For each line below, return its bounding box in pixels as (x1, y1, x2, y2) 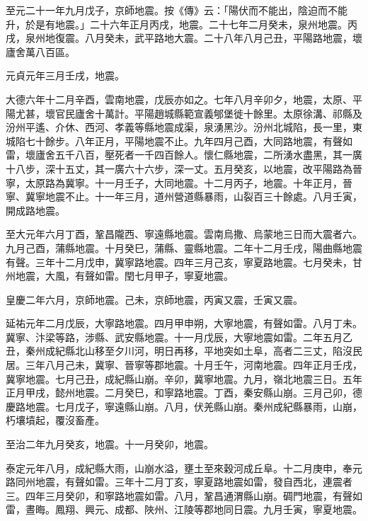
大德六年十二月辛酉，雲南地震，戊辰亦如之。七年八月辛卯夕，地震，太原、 (6, 91, 352, 106)
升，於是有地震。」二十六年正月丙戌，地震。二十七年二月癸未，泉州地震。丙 (6, 16, 357, 31)
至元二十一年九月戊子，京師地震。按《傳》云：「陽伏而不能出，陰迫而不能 (6, 3, 347, 17)
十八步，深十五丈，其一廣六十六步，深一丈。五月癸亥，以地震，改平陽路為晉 (6, 161, 362, 176)
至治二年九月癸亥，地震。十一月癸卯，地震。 (6, 437, 214, 452)
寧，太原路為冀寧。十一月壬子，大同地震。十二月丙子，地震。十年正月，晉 (6, 175, 352, 190)
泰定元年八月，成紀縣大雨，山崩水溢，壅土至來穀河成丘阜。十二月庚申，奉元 (6, 460, 362, 475)
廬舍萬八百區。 (6, 44, 75, 59)
